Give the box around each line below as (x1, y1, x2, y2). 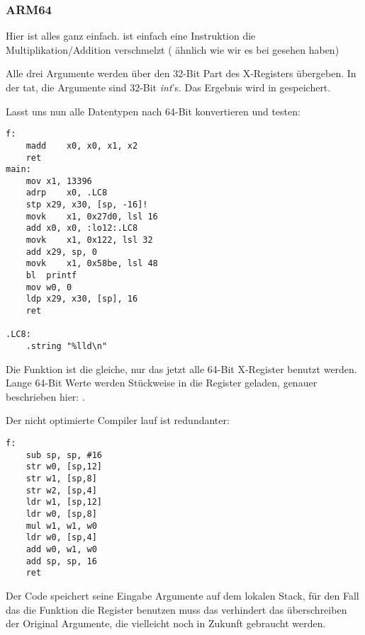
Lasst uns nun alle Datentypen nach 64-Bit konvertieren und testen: (6, 103, 301, 118)
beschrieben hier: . (6, 389, 85, 404)
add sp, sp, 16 (26, 556, 97, 566)
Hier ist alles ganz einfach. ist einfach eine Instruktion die (6, 28, 256, 43)
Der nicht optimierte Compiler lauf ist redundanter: (6, 413, 230, 428)
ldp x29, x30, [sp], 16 (26, 294, 138, 304)
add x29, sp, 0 (26, 246, 97, 257)
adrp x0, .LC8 (26, 188, 108, 198)
